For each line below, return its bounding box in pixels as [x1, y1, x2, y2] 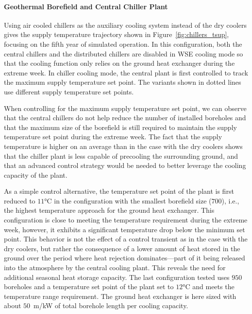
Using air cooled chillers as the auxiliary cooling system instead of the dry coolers [4, 19, 247, 30]
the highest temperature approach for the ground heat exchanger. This [4, 205, 215, 215]
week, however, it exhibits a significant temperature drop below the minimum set [4, 224, 245, 234]
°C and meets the [183, 281, 235, 292]
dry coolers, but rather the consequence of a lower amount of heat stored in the [4, 243, 240, 253]
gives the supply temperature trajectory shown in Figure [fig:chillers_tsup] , [4, 29, 229, 39]
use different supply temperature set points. [4, 86, 134, 96]
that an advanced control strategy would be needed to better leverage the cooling [4, 160, 246, 170]
